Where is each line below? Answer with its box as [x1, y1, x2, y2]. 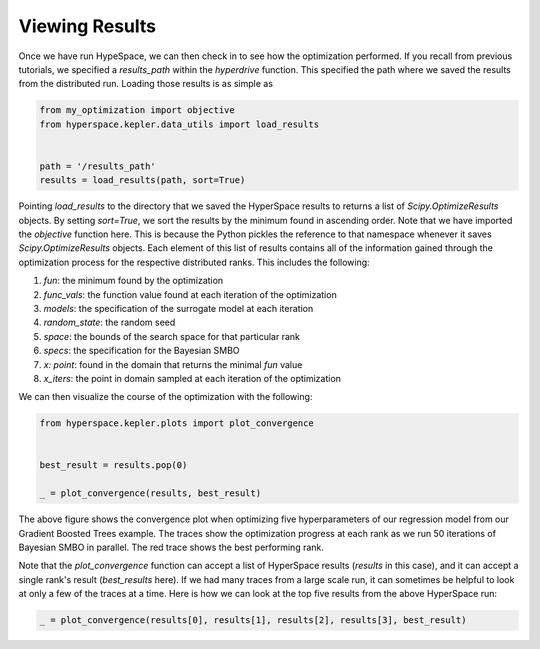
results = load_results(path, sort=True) [39, 175, 246, 186]
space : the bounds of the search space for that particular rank [43, 330, 300, 342]
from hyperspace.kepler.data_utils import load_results [39, 118, 320, 130]
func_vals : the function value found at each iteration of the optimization [43, 288, 337, 300]
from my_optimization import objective [39, 105, 235, 116]
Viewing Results [18, 15, 157, 37]
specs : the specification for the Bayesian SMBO [43, 345, 240, 357]
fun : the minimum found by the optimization [43, 275, 224, 287]
